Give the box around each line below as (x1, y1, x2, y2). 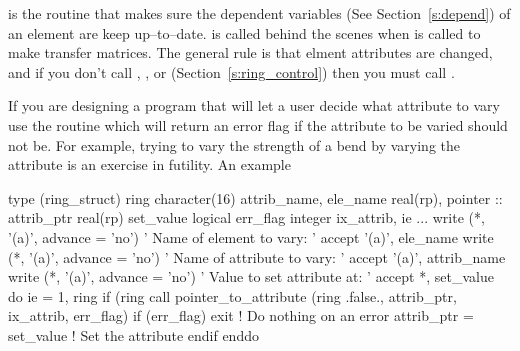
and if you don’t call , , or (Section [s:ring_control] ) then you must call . (8, 61, 455, 82)
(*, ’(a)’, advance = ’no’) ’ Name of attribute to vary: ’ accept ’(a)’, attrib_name (8, 246, 506, 267)
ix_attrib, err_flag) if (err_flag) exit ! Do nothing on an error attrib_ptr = (8, 305, 474, 326)
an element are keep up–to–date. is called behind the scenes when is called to (8, 22, 481, 43)
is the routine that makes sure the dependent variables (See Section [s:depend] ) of (8, 3, 511, 23)
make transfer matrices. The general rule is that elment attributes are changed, (8, 42, 493, 63)
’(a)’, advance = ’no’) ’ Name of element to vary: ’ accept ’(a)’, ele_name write (8, 226, 494, 247)
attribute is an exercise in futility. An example (8, 154, 291, 175)
